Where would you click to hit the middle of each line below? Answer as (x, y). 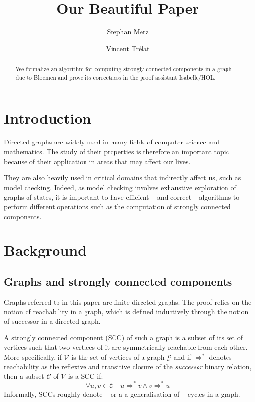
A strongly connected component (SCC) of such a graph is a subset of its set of (123, 337)
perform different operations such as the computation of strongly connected (117, 206)
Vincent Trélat (128, 48)
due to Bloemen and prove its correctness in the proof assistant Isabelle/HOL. (115, 77)
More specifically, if (33, 357)
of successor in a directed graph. (52, 321)
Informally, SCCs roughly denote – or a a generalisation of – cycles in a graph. (122, 393)
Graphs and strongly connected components (118, 281)
